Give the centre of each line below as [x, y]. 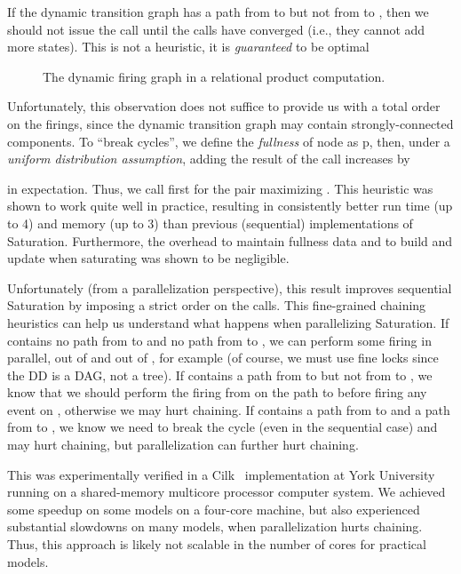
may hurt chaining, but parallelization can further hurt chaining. [183, 445]
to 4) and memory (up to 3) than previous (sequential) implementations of [210, 223]
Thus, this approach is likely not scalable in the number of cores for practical [217, 544]
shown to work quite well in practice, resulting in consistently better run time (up [230, 206]
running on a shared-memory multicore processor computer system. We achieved [227, 492]
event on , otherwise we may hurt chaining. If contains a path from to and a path [229, 409]
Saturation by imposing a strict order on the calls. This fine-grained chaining [217, 305]
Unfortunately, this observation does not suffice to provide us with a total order [224, 106]
